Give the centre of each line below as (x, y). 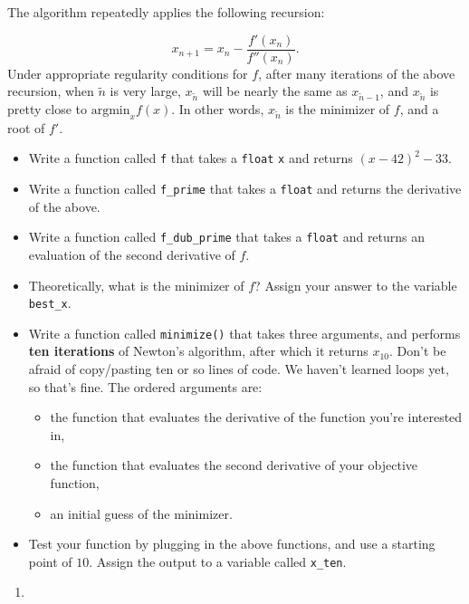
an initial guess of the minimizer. (141, 513)
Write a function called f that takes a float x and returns (191, 158)
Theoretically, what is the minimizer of (136, 285)
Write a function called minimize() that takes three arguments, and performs (244, 333)
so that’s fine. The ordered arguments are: (145, 386)
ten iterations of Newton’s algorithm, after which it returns (198, 351)
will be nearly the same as (275, 91)
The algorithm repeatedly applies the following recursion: (166, 12)
